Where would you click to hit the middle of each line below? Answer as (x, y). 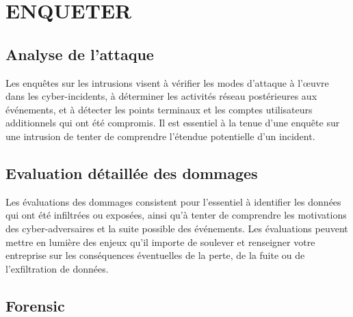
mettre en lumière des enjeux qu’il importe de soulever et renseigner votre (160, 242)
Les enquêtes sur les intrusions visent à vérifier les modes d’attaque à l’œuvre (167, 82)
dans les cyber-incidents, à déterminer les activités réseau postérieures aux (161, 96)
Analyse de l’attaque (80, 54)
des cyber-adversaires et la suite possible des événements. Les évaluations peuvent (177, 228)
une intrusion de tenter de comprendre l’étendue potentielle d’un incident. (160, 136)
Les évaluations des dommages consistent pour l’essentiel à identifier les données (173, 201)
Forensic (35, 305)
